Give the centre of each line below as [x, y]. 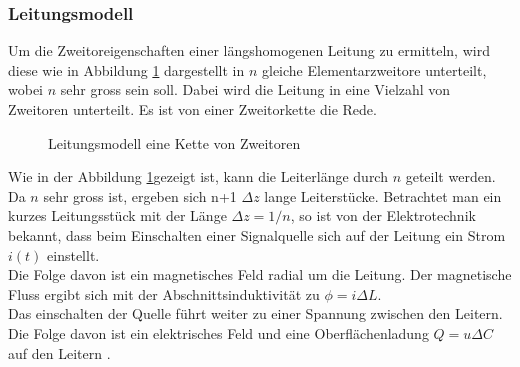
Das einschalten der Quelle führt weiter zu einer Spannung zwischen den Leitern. [255, 313]
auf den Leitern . [59, 352]
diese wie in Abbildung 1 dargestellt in [126, 69]
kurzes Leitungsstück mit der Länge [117, 215]
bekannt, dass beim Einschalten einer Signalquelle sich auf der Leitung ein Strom [257, 234]
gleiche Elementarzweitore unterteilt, [374, 69]
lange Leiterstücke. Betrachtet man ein [383, 195]
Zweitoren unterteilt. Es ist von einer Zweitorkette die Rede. [192, 109]
